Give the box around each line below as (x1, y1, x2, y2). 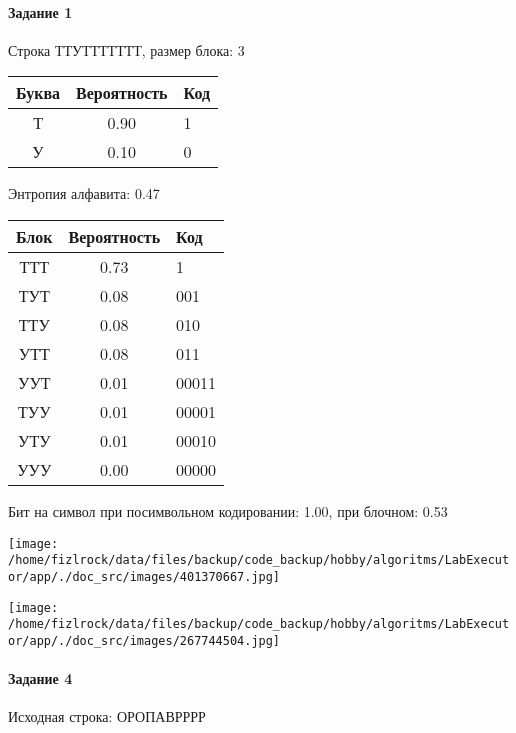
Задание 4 (8, 668, 73, 689)
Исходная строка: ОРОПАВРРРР (8, 706, 206, 727)
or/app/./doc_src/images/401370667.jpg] (8, 569, 281, 584)
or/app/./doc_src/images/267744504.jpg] (8, 633, 281, 648)
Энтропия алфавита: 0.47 (8, 183, 160, 204)
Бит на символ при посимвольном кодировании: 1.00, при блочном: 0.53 (8, 500, 448, 521)
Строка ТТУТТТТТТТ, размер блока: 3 (8, 39, 245, 60)
